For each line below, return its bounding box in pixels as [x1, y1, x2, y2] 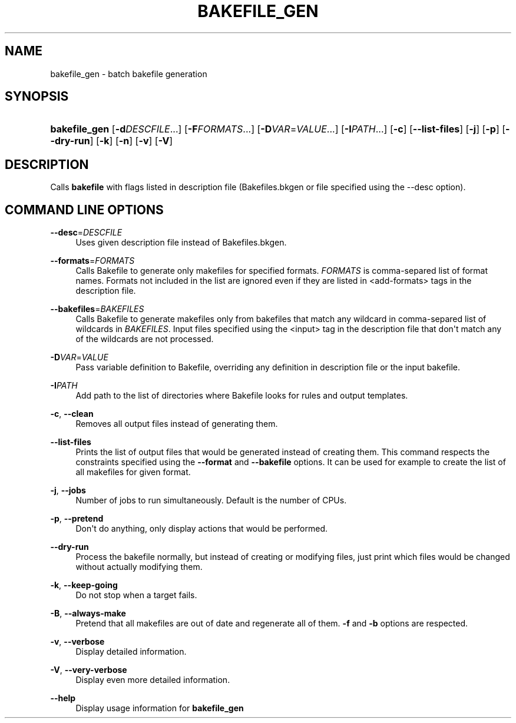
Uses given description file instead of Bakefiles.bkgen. [75, 237, 287, 248]
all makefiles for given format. [75, 467, 191, 477]
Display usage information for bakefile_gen [75, 703, 244, 714]
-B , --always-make [50, 608, 126, 619]
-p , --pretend [50, 513, 104, 524]
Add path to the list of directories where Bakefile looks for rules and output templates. [75, 390, 408, 401]
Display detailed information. [75, 646, 187, 657]
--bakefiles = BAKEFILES [50, 304, 144, 314]
